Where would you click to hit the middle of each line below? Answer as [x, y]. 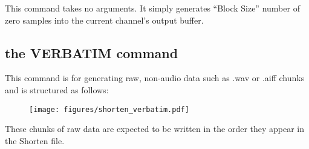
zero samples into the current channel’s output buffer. [104, 20]
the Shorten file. [35, 140]
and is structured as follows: [57, 89]
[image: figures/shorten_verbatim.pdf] [109, 109]
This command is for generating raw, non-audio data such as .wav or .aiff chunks [155, 78]
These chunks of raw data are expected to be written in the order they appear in [155, 129]
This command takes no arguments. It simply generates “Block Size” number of [152, 8]
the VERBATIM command [92, 52]
